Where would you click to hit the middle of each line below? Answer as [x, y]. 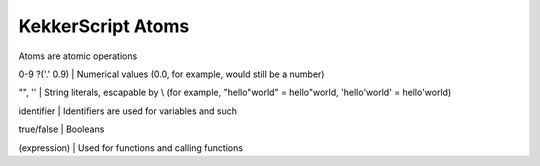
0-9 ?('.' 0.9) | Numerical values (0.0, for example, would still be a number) [171, 74]
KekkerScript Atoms [104, 26]
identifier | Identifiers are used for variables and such [128, 111]
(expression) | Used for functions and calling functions [131, 147]
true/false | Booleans [61, 129]
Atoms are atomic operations [78, 56]
